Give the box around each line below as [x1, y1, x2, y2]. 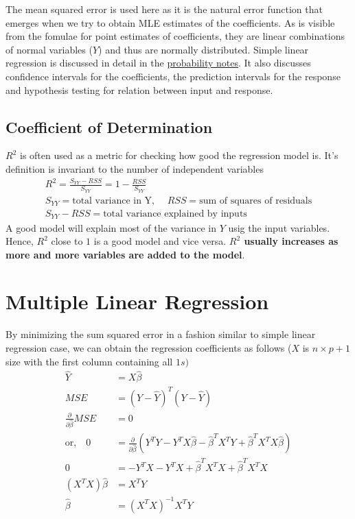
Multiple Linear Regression [5, 287, 269, 315]
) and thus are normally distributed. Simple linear [98, 42, 309, 56]
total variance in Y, [72, 195, 154, 206]
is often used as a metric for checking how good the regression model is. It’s [19, 148, 339, 162]
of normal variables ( [5, 42, 93, 56]
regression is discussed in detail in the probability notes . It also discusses [5, 56, 311, 70]
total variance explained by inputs [103, 209, 247, 219]
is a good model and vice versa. [93, 234, 227, 248]
